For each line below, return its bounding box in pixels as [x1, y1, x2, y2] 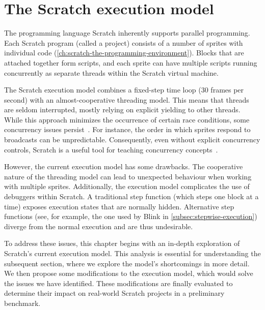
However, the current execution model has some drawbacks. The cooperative [4, 161, 243, 172]
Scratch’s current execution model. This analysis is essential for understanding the [4, 248, 261, 258]
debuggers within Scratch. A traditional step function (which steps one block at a [4, 191, 259, 202]
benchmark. [4, 297, 41, 308]
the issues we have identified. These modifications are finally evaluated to [4, 277, 233, 288]
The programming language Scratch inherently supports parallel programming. [4, 27, 250, 38]
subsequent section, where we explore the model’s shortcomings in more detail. [4, 258, 250, 268]
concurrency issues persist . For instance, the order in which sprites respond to [4, 124, 251, 135]
